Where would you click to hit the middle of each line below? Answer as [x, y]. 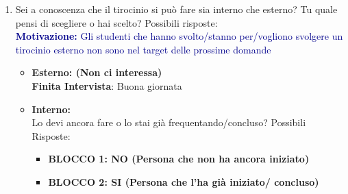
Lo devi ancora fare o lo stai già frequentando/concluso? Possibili [169, 122]
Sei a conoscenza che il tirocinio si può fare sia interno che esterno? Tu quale [176, 9]
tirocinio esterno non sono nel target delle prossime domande [143, 49]
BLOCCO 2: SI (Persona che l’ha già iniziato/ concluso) [184, 181]
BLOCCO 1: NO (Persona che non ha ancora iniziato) [179, 159]
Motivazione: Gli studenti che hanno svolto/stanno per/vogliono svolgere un [179, 36]
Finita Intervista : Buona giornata [107, 85]
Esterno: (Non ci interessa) [97, 72]
